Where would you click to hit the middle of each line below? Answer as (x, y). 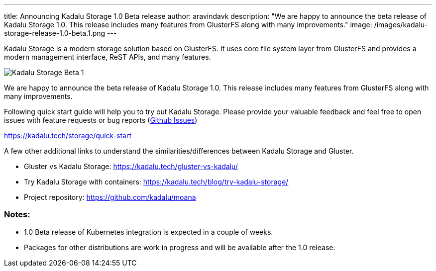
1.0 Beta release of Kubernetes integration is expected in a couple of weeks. (149, 232)
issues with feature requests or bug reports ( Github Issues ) (101, 120)
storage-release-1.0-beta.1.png (55, 33)
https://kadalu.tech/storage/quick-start (68, 135)
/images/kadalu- (401, 25)
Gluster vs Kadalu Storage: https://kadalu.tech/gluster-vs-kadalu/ (131, 166)
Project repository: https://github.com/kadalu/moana (110, 197)
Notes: (17, 215)
